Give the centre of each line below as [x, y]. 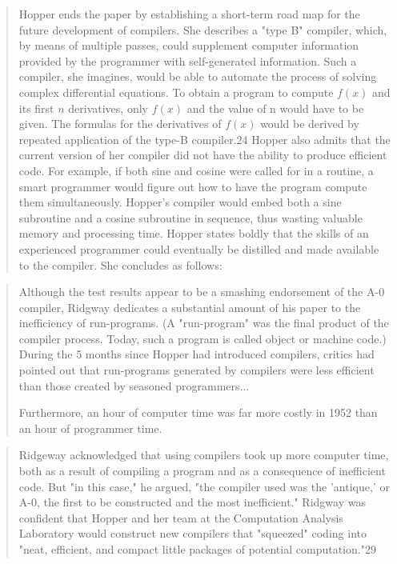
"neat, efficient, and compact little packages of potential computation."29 [197, 549]
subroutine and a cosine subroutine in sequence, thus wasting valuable [190, 217]
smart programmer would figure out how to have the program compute [193, 186]
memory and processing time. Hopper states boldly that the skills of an [194, 233]
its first [36, 108]
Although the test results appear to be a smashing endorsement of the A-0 [202, 292]
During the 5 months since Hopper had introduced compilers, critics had [196, 354]
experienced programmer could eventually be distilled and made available [199, 248]
